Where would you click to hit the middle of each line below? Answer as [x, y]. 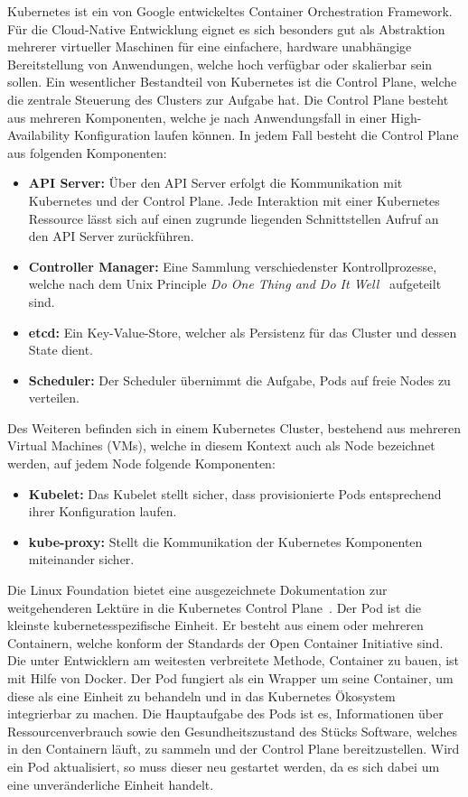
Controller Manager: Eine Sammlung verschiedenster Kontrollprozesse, [233, 266]
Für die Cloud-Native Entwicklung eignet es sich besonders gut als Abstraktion [226, 28]
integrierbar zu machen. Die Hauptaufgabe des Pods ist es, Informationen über [225, 714]
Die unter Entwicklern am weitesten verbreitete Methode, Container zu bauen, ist [234, 660]
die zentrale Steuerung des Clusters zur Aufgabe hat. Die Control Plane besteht [228, 99]
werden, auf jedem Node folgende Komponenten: [141, 463]
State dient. [61, 350]
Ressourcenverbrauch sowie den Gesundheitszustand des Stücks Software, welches [233, 731]
